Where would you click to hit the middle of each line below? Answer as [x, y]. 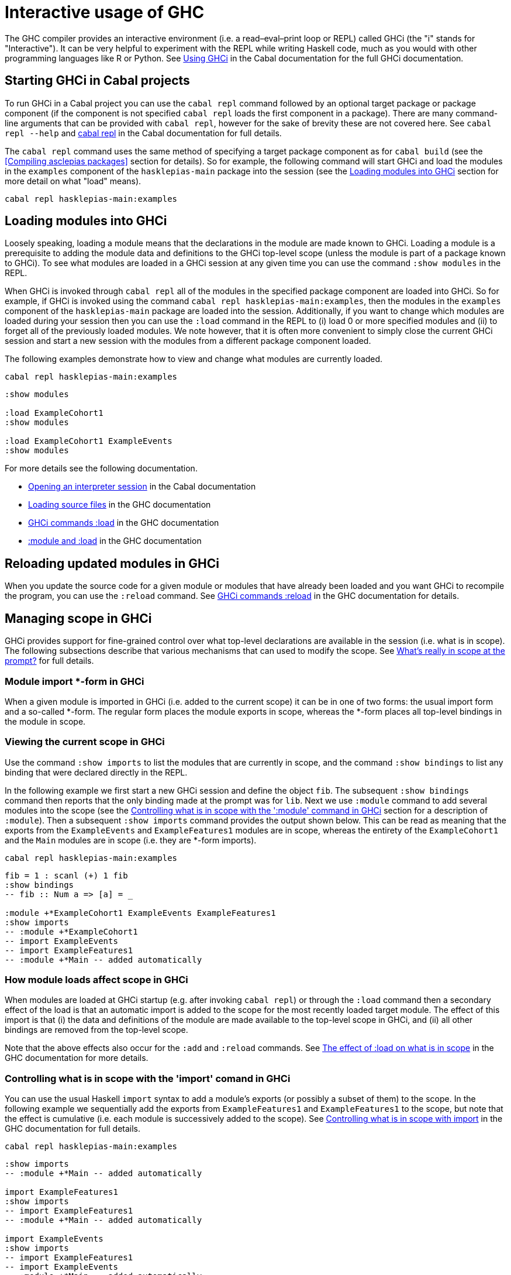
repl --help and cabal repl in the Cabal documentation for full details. [143, 133]
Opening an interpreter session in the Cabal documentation [142, 487]
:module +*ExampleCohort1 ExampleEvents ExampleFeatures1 [140, 913]
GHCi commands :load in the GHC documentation [124, 523]
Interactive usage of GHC [105, 12]
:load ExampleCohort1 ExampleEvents [89, 441]
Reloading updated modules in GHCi [112, 563]
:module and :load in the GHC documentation [115, 541]
